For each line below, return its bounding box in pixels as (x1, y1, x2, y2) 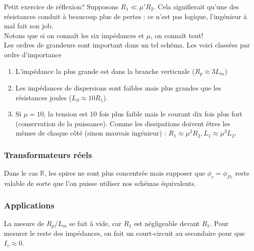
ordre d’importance (4, 49, 62, 59)
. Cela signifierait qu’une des (153, 1, 239, 11)
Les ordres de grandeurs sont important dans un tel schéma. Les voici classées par (4, 40, 250, 50)
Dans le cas (4, 168, 38, 178)
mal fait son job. (4, 21, 53, 31)
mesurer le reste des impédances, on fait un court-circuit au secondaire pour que (4, 228, 245, 238)
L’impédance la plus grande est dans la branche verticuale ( (15, 66, 195, 76)
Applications (4, 199, 54, 211)
